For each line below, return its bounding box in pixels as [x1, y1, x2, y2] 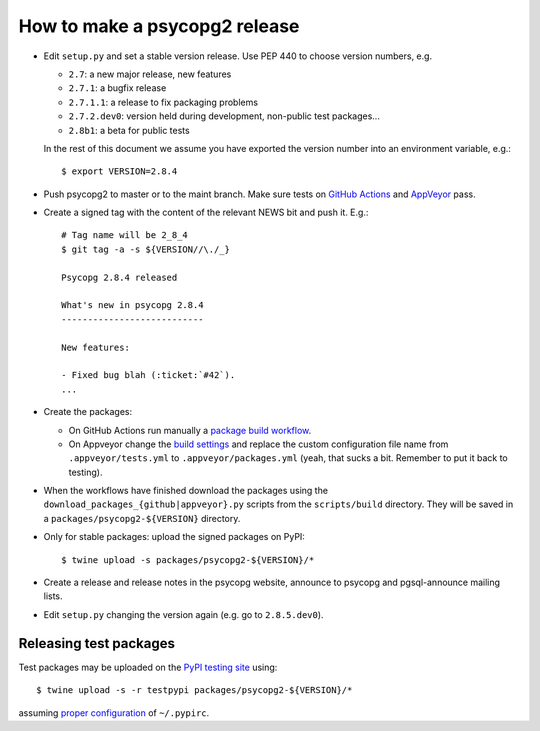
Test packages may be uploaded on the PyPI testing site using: [18, 661, 278, 673]
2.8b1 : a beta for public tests [68, 124, 190, 136]
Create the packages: [43, 406, 133, 418]
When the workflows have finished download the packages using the [43, 485, 329, 497]
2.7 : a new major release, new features [68, 68, 232, 80]
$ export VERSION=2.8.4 [61, 166, 178, 177]
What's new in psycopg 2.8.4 [61, 300, 204, 311]
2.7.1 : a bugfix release [68, 82, 167, 94]
